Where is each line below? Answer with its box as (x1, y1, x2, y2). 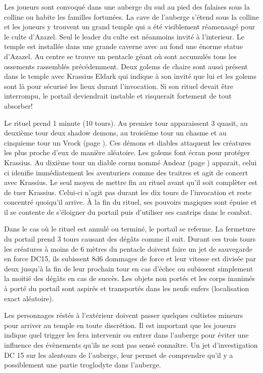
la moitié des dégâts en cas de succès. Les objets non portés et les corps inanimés (4, 273, 255, 284)
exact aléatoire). (4, 293, 54, 303)
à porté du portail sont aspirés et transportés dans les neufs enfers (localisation (4, 283, 249, 294)
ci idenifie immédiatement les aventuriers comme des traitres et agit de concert (4, 167, 248, 177)
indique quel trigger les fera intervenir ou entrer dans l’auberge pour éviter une (4, 330, 249, 340)
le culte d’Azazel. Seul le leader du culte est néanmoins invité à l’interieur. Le (4, 31, 244, 41)
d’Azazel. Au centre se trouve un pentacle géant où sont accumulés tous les (4, 51, 237, 61)
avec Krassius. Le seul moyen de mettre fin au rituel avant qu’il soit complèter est (4, 177, 257, 188)
